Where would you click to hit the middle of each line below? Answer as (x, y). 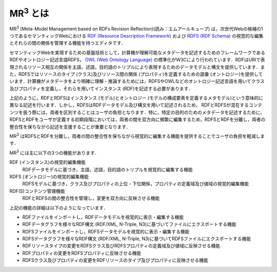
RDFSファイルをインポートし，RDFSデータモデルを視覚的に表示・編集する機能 (106, 231)
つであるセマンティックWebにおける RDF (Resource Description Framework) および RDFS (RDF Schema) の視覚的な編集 (136, 35)
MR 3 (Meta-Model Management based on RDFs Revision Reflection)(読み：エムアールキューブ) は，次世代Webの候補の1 (136, 28)
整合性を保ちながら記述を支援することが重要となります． (70, 126)
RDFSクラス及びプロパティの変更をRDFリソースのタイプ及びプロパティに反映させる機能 (115, 260)
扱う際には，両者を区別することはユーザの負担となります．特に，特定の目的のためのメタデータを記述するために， (144, 112)
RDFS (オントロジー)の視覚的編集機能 (49, 176)
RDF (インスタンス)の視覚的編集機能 (47, 162)
